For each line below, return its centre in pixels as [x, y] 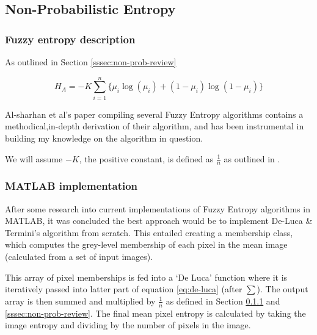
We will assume [34, 158]
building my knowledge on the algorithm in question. [104, 138]
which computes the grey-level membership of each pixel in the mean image [146, 244]
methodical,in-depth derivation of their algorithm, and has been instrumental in [155, 126]
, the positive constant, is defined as [146, 158]
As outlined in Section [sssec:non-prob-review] [91, 62]
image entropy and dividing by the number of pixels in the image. [128, 325]
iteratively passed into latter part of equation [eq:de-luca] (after [124, 289]
